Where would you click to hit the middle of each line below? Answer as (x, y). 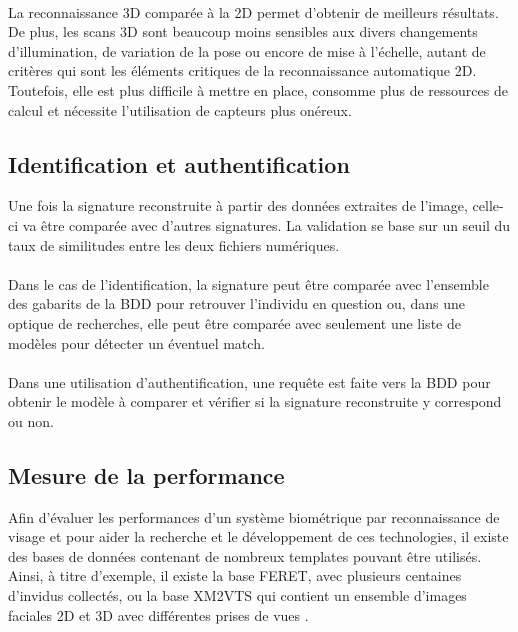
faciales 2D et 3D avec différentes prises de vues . (158, 614)
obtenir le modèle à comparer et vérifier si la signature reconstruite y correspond (255, 401)
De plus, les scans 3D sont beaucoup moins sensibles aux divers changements (243, 31)
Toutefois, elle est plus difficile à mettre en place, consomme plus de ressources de (258, 89)
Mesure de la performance (146, 474)
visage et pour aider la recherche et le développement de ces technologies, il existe (258, 536)
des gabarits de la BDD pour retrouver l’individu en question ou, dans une (236, 303)
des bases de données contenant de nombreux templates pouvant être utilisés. (245, 555)
